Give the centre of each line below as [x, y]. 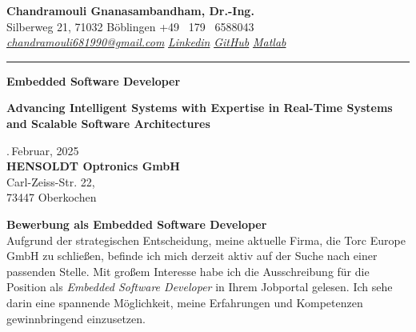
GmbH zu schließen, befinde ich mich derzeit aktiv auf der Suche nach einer [192, 256]
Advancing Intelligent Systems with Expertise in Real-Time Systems [200, 108]
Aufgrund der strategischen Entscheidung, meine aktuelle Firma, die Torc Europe [206, 240]
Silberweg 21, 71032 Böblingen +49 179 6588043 [130, 26]
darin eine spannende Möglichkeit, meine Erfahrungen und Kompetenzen [185, 302]
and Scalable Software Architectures [108, 123]
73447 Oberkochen [52, 197]
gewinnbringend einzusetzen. [76, 318]
